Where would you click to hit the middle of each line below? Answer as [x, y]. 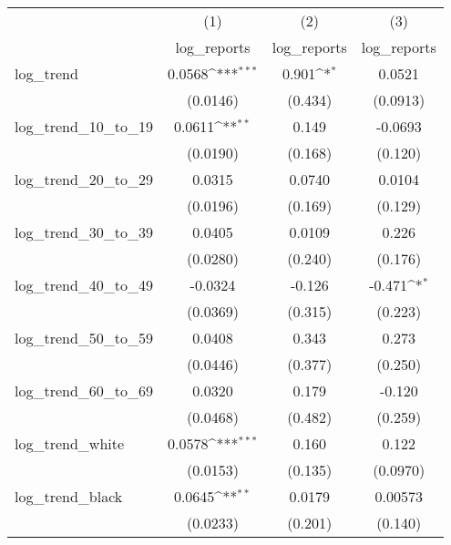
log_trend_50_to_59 [84, 338]
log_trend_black [69, 496]
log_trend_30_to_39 [84, 232]
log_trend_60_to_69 [84, 391]
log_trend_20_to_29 [84, 179]
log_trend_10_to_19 [84, 126]
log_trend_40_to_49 [84, 285]
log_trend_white [70, 443]
